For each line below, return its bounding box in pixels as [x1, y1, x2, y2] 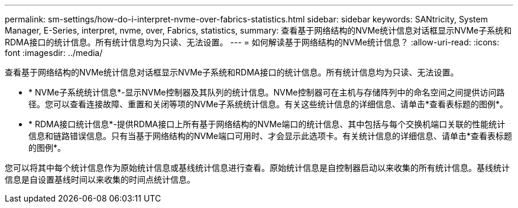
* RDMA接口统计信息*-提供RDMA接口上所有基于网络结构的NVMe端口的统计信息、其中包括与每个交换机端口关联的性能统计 [28, 119, 506, 129]
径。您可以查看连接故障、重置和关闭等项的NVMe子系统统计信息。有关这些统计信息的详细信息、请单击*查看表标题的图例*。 [28, 99, 509, 109]
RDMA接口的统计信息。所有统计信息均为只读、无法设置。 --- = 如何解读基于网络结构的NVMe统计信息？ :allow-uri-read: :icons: [5, 37, 500, 47]
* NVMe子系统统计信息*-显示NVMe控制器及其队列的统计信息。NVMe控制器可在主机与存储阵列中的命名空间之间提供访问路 [28, 87, 505, 97]
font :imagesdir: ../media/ [5, 48, 103, 58]
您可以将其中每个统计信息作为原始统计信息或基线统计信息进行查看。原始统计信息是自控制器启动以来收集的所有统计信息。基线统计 [5, 163, 510, 173]
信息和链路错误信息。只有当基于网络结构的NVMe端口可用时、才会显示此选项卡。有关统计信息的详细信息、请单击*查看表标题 [28, 131, 513, 141]
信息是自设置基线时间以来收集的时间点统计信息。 [5, 174, 195, 184]
